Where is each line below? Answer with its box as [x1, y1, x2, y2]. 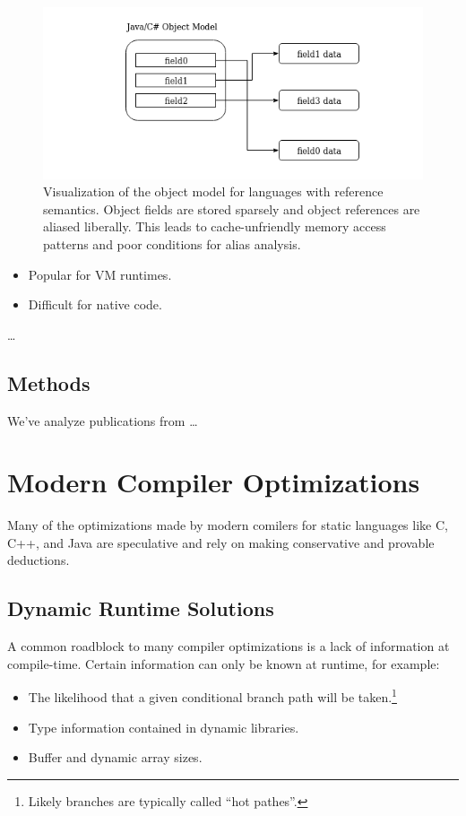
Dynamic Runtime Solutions [7, 595, 274, 622]
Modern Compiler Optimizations [7, 464, 420, 500]
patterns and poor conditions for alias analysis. [43, 234, 301, 253]
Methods [7, 369, 91, 396]
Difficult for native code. [28, 295, 162, 314]
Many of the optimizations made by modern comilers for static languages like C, [7, 516, 448, 534]
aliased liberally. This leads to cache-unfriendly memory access [43, 217, 386, 236]
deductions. [7, 551, 70, 569]
